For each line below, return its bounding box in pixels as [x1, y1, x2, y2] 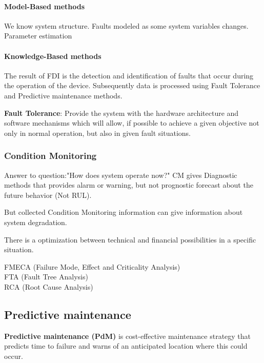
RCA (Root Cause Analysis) [4, 281, 93, 292]
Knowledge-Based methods [4, 50, 101, 61]
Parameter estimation [4, 30, 72, 41]
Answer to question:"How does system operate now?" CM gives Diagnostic [4, 169, 237, 180]
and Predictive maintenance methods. [4, 90, 123, 100]
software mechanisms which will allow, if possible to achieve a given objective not [4, 117, 259, 128]
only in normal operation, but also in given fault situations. [4, 127, 191, 138]
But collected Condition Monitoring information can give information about [4, 207, 243, 217]
